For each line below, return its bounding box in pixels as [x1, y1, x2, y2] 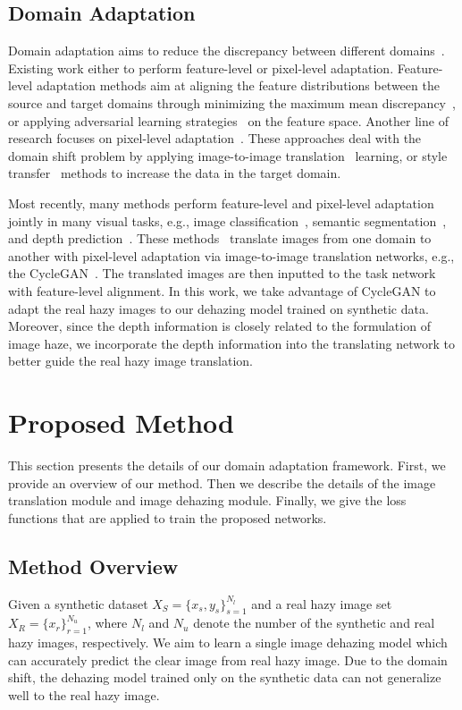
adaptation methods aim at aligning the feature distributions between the [36, 76, 440, 95]
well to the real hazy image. [8, 685, 160, 704]
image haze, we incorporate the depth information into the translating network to [8, 334, 456, 352]
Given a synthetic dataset [8, 594, 148, 613]
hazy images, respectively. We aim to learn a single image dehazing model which [8, 633, 448, 652]
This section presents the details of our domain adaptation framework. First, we [8, 456, 446, 475]
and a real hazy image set [251, 594, 392, 613]
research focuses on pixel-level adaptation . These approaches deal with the [8, 129, 422, 148]
